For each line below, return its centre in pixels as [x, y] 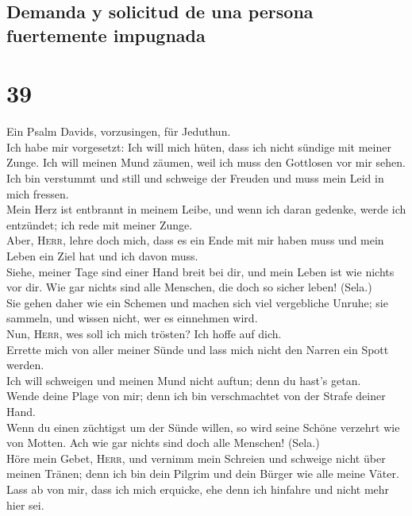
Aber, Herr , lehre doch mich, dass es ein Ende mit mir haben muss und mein [195, 240]
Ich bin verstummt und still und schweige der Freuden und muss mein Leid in [195, 178]
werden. [25, 365]
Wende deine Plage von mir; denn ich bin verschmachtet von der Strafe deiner [196, 396]
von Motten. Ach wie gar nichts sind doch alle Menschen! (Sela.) [163, 443]
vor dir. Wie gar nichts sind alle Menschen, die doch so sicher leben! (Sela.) [189, 287]
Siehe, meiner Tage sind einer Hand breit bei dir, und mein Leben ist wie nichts [200, 271]
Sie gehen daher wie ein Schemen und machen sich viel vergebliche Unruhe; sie [197, 302]
